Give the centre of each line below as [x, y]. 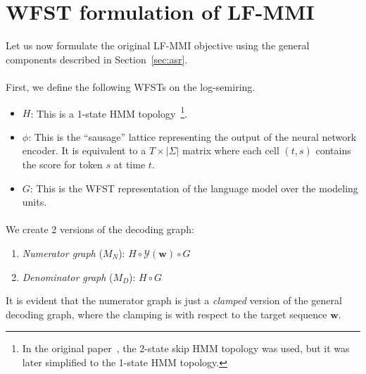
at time [130, 164]
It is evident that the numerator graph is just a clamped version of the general [174, 300]
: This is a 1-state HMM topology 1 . [109, 112]
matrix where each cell [231, 150]
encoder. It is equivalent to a [84, 150]
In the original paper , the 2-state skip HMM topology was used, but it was [186, 348]
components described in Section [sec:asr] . [97, 59]
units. [34, 202]
